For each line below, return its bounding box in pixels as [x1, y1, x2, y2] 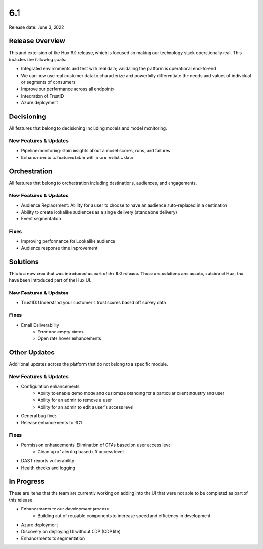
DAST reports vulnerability [21, 458, 75, 464]
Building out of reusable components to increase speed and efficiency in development [38, 512, 211, 519]
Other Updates [9, 349, 55, 357]
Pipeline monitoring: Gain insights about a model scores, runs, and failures [21, 148, 170, 154]
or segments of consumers [21, 79, 75, 85]
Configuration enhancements [21, 383, 80, 390]
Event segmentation [21, 216, 61, 222]
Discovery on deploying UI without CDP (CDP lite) [21, 529, 121, 534]
